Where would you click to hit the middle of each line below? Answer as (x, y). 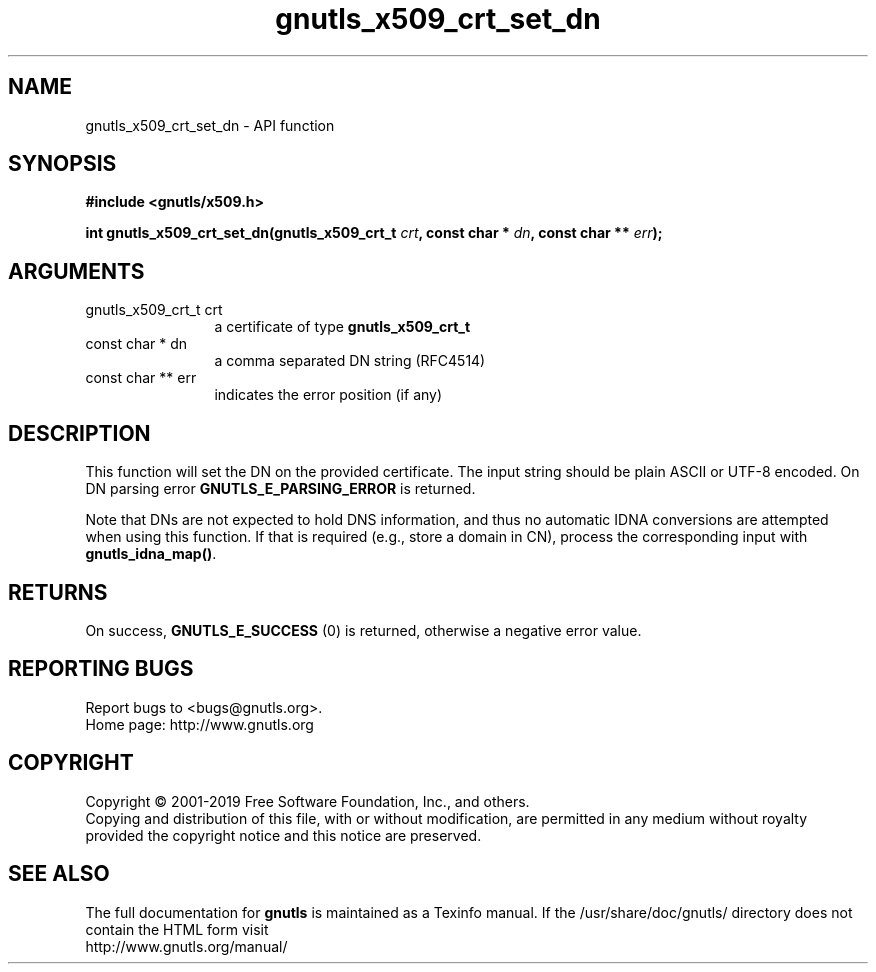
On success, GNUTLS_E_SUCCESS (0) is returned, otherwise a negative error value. (363, 630)
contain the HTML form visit (177, 929)
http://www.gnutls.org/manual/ (186, 946)
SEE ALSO (59, 874)
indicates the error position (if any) (328, 395)
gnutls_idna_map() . (151, 554)
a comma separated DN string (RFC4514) (350, 361)
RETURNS (58, 592)
